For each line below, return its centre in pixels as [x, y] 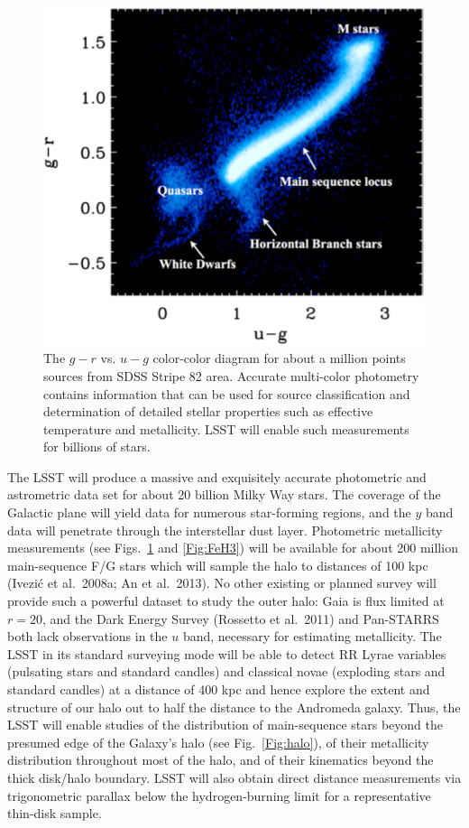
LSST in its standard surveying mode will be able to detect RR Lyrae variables [227, 653]
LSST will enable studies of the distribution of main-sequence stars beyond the [225, 725]
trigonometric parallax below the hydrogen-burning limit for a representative [219, 795]
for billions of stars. [97, 447]
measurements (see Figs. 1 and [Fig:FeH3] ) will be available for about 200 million [233, 548]
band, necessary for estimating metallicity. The [312, 636]
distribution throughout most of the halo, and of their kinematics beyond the [221, 760]
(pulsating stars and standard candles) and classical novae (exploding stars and [226, 671]
